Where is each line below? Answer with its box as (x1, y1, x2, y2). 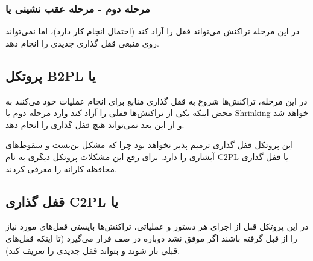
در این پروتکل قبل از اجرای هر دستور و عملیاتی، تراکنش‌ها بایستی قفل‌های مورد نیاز (5, 220, 309, 233)
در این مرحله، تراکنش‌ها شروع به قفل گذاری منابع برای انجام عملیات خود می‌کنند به (5, 94, 308, 107)
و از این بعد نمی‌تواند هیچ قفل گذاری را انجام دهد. (5, 118, 185, 130)
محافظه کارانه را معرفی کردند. (5, 162, 117, 175)
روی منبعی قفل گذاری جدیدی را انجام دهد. (5, 36, 159, 49)
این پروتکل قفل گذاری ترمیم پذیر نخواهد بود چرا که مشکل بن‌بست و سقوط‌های (5, 138, 294, 151)
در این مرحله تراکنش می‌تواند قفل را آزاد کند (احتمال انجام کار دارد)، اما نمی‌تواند (5, 25, 300, 37)
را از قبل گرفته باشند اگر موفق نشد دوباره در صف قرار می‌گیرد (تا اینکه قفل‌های (5, 231, 297, 244)
